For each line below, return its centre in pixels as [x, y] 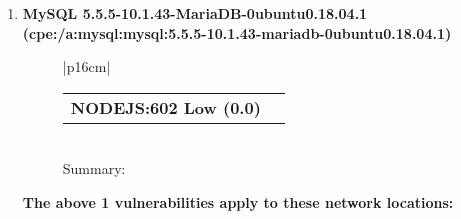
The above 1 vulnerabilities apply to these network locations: [238, 201]
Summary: [94, 168]
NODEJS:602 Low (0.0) [165, 107]
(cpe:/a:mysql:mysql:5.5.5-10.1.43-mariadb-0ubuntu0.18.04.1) [237, 32]
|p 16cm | [86, 66]
